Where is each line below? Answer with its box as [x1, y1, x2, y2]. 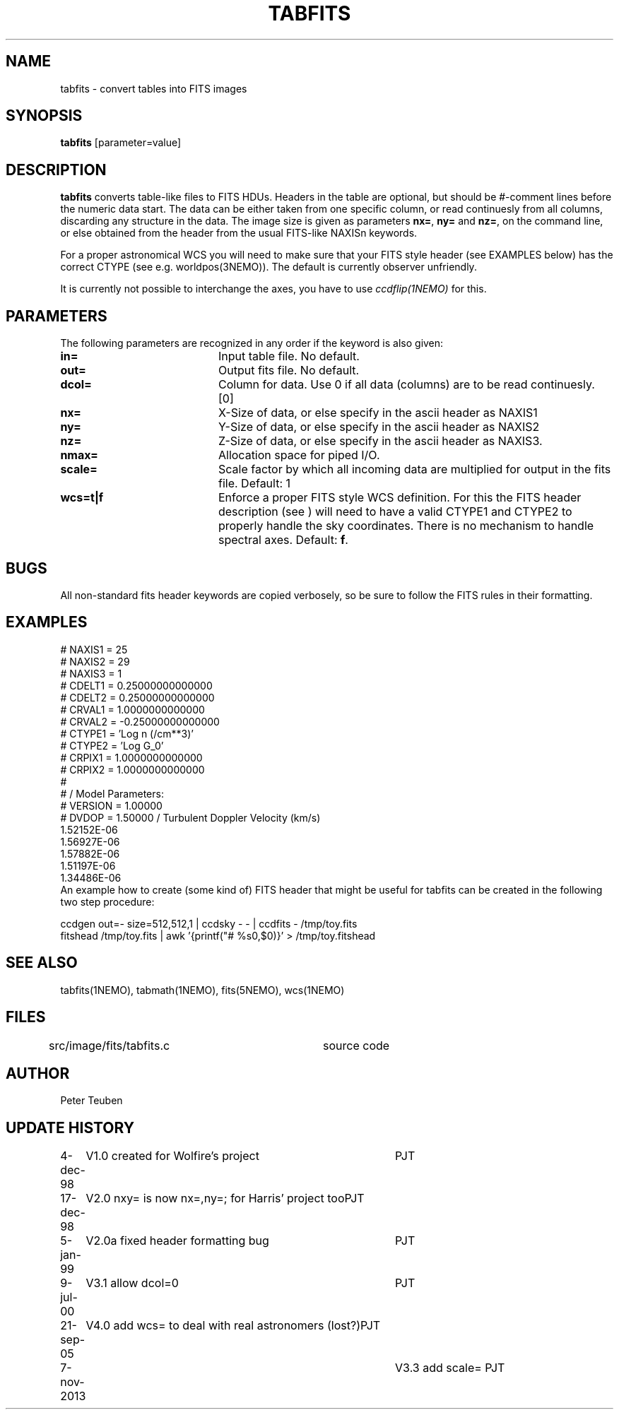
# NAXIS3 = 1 [60, 667, 122, 680]
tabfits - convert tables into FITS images [60, 82, 247, 95]
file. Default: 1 [218, 476, 291, 491]
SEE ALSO [6, 954, 78, 972]
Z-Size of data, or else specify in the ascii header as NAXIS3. [218, 434, 543, 449]
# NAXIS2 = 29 [60, 655, 130, 668]
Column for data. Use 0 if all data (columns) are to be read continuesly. [218, 377, 595, 392]
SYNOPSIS [6, 107, 83, 125]
